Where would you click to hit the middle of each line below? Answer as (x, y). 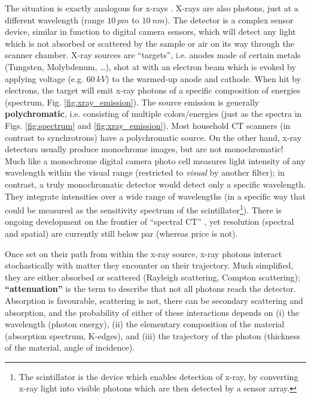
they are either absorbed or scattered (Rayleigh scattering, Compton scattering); (153, 277)
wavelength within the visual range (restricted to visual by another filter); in (145, 172)
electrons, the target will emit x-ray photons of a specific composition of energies (153, 90)
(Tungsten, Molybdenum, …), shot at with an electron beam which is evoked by (150, 66)
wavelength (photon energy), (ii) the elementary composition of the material (145, 324)
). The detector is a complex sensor (229, 19)
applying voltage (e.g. (44, 78)
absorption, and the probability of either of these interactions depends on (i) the (152, 312)
